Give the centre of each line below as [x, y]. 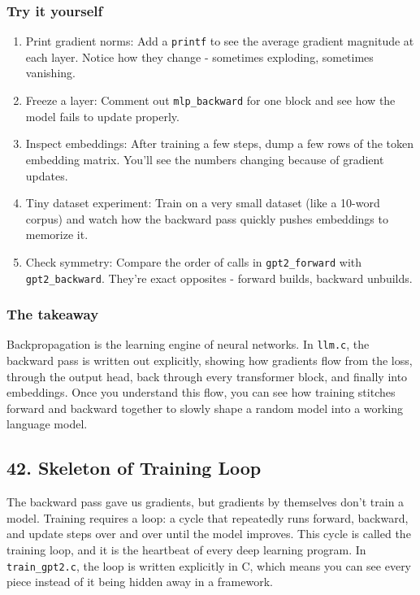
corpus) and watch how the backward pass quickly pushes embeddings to [207, 218]
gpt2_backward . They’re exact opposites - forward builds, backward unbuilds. [219, 278]
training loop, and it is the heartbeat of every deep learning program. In [186, 550]
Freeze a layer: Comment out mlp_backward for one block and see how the [210, 100]
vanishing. [50, 73]
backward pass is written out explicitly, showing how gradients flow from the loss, [210, 360]
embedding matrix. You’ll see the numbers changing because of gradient [205, 159]
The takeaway [53, 314]
